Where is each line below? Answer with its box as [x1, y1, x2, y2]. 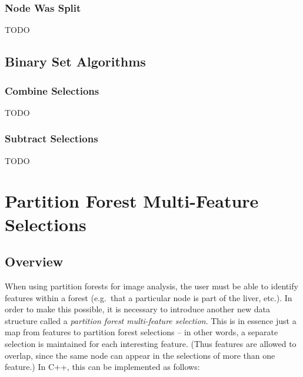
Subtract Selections [5, 131, 98, 146]
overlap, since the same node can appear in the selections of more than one [5, 349, 275, 361]
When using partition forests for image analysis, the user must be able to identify [5, 279, 298, 292]
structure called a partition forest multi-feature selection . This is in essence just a [5, 314, 297, 326]
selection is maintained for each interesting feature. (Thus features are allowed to [5, 337, 297, 349]
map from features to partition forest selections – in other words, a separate [5, 326, 278, 338]
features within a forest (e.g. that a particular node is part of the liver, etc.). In [5, 291, 292, 303]
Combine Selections [5, 83, 99, 98]
